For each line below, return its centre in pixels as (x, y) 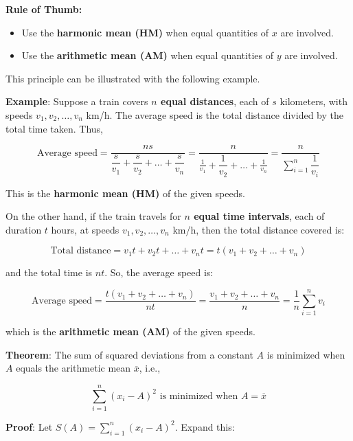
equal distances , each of (215, 101)
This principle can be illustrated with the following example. (133, 78)
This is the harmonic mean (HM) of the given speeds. (125, 193)
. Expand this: (205, 426)
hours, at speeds (85, 229)
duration (24, 229)
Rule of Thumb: (44, 9)
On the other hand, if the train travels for (93, 216)
